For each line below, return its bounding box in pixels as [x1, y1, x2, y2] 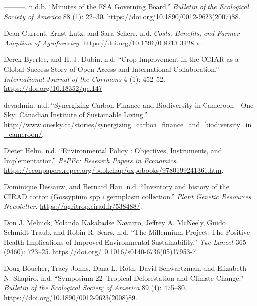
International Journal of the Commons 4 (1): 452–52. [4, 73, 165, 84]
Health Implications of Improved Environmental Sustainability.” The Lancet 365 [4, 236, 246, 247]
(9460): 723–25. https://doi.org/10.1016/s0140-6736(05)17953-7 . [4, 246, 198, 257]
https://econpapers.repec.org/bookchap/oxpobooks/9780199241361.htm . [4, 165, 224, 175]
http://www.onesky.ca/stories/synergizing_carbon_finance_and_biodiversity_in [4, 119, 252, 129]
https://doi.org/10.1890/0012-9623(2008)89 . [4, 292, 137, 302]
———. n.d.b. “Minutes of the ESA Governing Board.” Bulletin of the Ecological [4, 1, 249, 11]
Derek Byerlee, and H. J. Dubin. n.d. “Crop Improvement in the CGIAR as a [4, 54, 239, 64]
